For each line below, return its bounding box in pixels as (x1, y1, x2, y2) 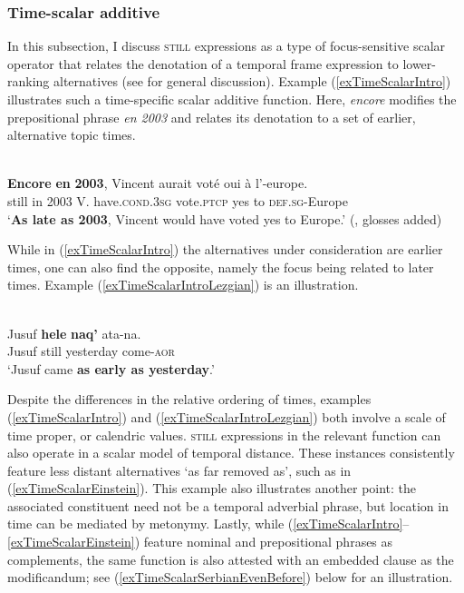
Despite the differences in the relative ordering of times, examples (7, 390, 372, 409)
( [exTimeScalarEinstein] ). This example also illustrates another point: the (7, 479, 417, 498)
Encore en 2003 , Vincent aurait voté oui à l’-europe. (7, 173, 308, 193)
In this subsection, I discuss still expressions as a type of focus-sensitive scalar (7, 36, 446, 55)
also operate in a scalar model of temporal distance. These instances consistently (7, 443, 455, 462)
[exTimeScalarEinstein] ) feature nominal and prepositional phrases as (7, 532, 393, 551)
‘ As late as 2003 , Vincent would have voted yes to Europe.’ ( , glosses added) (7, 209, 442, 228)
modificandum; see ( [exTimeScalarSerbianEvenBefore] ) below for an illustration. (7, 568, 453, 587)
